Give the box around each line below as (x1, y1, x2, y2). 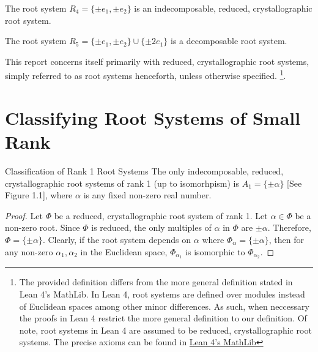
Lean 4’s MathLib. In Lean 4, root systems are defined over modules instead (19, 287, 305, 300)
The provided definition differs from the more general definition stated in (19, 275, 293, 288)
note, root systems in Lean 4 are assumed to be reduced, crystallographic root (19, 323, 312, 336)
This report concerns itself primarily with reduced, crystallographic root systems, (5, 54, 309, 67)
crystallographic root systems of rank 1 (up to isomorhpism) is (5, 176, 240, 189)
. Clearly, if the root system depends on (42, 233, 191, 245)
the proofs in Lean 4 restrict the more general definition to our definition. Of (19, 312, 307, 324)
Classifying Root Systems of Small (5, 105, 301, 130)
